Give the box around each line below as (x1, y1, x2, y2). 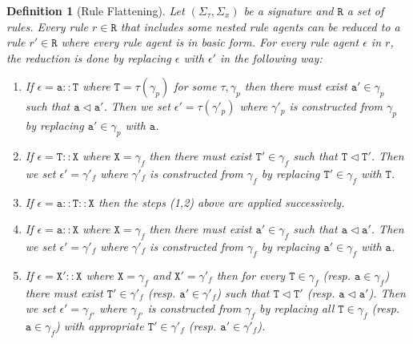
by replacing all (259, 300, 335, 317)
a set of (347, 2, 384, 18)
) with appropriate (55, 317, 144, 334)
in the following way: (219, 49, 323, 66)
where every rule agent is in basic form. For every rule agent (61, 34, 359, 51)
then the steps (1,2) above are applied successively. (98, 193, 345, 210)
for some (174, 78, 217, 95)
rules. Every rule (6, 18, 89, 34)
